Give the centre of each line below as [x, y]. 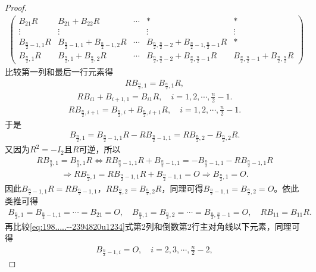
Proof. [16, 7]
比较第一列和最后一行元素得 [59, 71]
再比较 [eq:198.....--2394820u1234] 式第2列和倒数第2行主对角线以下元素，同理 [148, 226]
